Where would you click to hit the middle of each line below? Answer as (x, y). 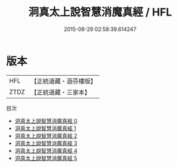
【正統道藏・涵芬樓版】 (64, 81)
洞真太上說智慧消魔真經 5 (46, 158)
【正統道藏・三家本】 (61, 92)
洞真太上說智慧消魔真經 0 (46, 120)
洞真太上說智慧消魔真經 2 (46, 135)
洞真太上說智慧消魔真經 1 (45, 128)
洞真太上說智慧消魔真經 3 (46, 143)
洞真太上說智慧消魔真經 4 (46, 150)
